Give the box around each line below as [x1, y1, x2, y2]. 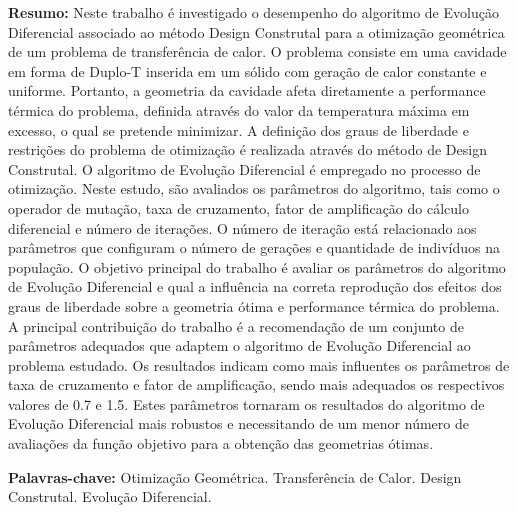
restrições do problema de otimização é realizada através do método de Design [8, 139, 487, 160]
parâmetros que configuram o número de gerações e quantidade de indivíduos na [8, 237, 500, 258]
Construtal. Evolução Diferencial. [8, 486, 212, 507]
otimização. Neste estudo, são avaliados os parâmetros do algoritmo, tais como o [8, 178, 500, 199]
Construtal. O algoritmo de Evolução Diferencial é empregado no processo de [8, 158, 481, 179]
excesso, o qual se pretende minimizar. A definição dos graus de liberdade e [8, 119, 469, 140]
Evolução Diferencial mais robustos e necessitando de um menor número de [8, 413, 469, 434]
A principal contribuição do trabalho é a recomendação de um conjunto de [8, 315, 464, 336]
